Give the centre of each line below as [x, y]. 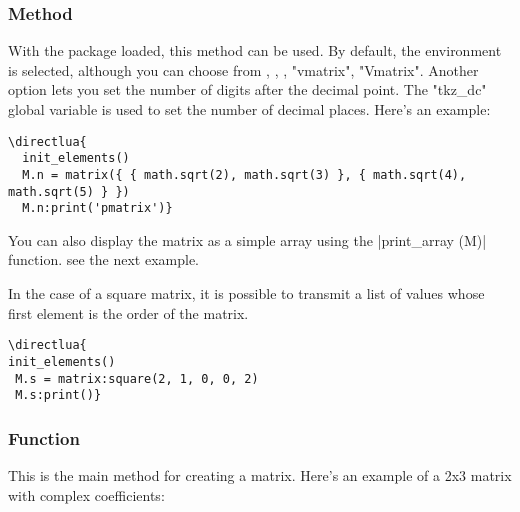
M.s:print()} [58, 395]
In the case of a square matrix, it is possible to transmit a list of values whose [246, 293]
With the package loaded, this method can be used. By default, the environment [255, 50]
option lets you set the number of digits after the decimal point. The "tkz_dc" [247, 89]
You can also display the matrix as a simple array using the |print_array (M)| [247, 239]
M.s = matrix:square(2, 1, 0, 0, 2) [137, 378]
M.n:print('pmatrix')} [97, 208]
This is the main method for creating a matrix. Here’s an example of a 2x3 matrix [260, 475]
